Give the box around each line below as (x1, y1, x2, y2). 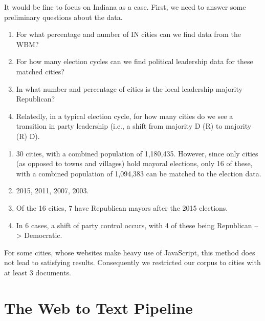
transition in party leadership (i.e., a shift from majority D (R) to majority (16, 121, 252, 131)
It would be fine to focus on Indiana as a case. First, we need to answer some (4, 2, 246, 12)
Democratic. (24, 230, 62, 240)
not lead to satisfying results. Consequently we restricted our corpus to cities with (4, 257, 261, 268)
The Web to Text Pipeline (4, 297, 193, 318)
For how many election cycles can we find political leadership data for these (16, 56, 253, 67)
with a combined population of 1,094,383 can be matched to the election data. (16, 168, 261, 178)
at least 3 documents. (4, 267, 71, 277)
